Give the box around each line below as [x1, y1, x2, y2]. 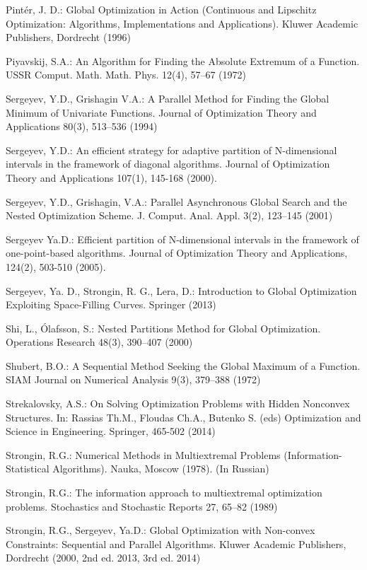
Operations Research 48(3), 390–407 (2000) [6, 335, 193, 349]
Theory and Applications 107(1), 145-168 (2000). [6, 170, 217, 185]
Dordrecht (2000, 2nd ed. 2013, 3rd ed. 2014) [6, 550, 201, 565]
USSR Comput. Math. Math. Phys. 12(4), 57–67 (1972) [6, 67, 247, 82]
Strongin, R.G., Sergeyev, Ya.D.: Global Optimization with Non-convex [6, 523, 315, 537]
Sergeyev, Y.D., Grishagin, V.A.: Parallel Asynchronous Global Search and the [6, 194, 347, 209]
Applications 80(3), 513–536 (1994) [6, 119, 158, 134]
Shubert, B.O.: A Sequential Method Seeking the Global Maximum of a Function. [6, 358, 361, 373]
